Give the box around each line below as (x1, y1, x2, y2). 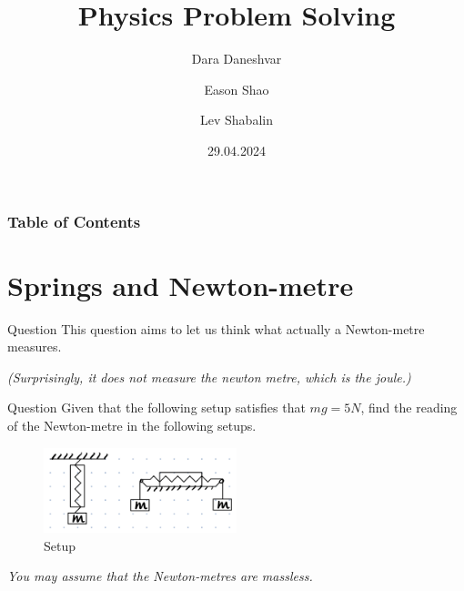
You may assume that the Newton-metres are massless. (7, 566, 313, 586)
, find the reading (360, 398, 458, 417)
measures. (7, 337, 62, 356)
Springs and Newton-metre (7, 266, 354, 303)
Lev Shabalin (200, 110, 273, 129)
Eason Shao (204, 79, 269, 98)
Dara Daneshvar (191, 49, 282, 68)
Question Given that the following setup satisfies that (7, 398, 306, 417)
